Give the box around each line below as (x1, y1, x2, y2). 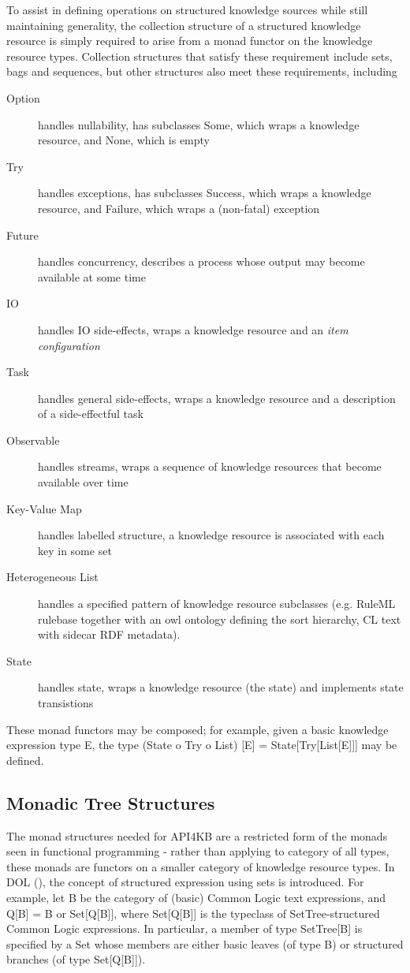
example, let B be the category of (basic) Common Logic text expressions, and (6, 889, 386, 905)
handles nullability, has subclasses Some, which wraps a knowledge (38, 116, 360, 132)
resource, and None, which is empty (38, 132, 210, 148)
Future (6, 226, 39, 243)
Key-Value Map (6, 500, 82, 516)
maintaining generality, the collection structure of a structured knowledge (6, 17, 361, 33)
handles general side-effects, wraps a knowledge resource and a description (38, 390, 396, 406)
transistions (38, 695, 94, 710)
